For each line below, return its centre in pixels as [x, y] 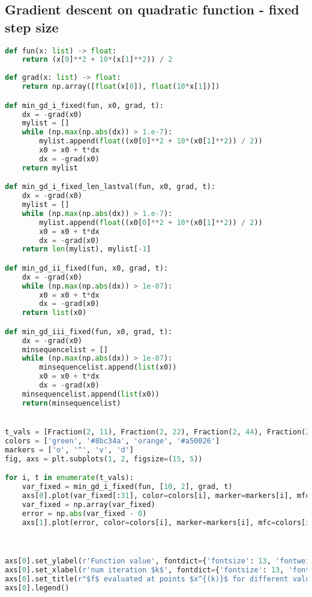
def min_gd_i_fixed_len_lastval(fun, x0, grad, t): [110, 187]
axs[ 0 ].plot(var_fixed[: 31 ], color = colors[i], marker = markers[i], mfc [166, 495]
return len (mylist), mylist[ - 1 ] [86, 249]
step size [32, 27]
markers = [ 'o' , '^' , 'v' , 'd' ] [69, 450]
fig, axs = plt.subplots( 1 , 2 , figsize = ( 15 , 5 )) [104, 459]
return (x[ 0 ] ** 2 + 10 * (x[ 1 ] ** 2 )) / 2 [97, 60]
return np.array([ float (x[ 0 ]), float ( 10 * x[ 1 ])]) [121, 87]
